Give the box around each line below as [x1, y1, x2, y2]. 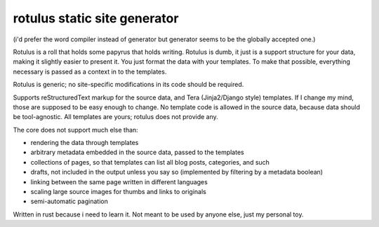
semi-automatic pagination [30, 197, 108, 206]
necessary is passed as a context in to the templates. [13, 67, 167, 76]
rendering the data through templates [30, 139, 139, 147]
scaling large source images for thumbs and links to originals [30, 188, 206, 196]
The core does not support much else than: [13, 125, 138, 134]
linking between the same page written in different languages [30, 177, 208, 186]
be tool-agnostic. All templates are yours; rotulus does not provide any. [13, 113, 219, 121]
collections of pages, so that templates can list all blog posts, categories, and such [30, 158, 270, 166]
